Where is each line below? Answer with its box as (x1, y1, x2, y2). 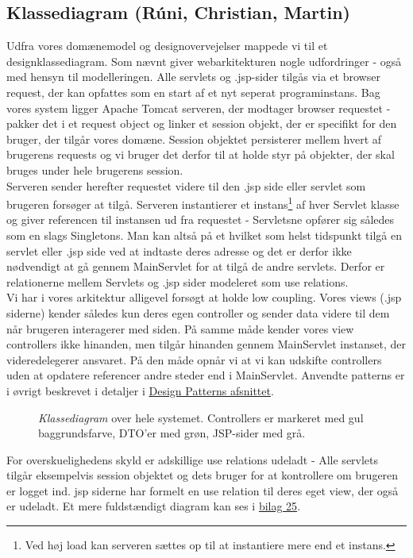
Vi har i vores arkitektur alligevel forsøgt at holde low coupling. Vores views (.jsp (6, 289, 402, 306)
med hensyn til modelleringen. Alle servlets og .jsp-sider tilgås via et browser (6, 68, 380, 85)
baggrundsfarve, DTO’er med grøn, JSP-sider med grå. (38, 425, 306, 441)
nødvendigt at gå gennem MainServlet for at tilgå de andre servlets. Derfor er (6, 258, 385, 275)
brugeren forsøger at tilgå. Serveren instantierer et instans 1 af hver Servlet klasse (6, 194, 399, 212)
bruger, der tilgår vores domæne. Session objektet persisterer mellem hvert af (6, 130, 382, 147)
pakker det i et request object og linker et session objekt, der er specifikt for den (6, 115, 397, 132)
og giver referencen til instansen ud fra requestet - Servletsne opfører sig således (6, 211, 395, 228)
